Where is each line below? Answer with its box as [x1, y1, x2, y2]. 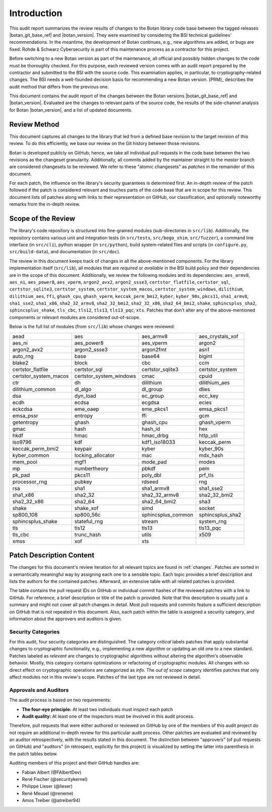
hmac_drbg [142, 432, 169, 439]
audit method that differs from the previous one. [9, 84, 109, 90]
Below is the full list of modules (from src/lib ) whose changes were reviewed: [9, 324, 175, 330]
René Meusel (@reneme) [22, 790, 74, 796]
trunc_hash [74, 531, 101, 538]
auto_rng [12, 352, 34, 359]
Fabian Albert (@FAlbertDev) [22, 769, 82, 775]
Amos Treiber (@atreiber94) [22, 797, 81, 803]
